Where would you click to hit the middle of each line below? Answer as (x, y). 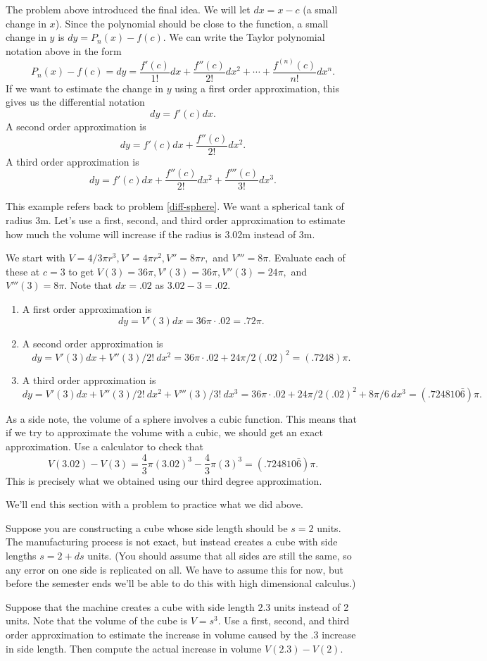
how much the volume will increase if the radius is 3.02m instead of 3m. (160, 234)
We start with (36, 258)
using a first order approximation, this (257, 88)
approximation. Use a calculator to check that (105, 446)
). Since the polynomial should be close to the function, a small (192, 23)
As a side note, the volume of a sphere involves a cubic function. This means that (182, 418)
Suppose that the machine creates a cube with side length (130, 606)
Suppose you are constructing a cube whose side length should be (147, 527)
